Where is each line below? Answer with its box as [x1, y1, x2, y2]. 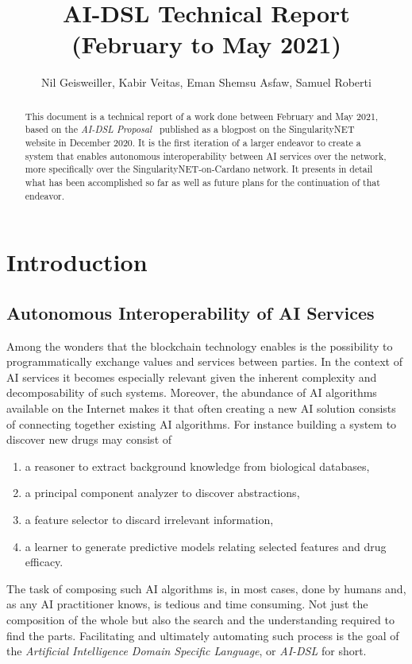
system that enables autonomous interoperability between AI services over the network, [25, 149, 387, 162]
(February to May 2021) [71, 28, 341, 60]
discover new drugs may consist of [6, 431, 172, 448]
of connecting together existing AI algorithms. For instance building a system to [6, 415, 397, 432]
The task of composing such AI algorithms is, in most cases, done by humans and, [6, 580, 406, 596]
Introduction [6, 246, 148, 278]
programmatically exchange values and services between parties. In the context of [6, 353, 402, 370]
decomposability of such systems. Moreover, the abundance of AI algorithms [6, 384, 377, 401]
